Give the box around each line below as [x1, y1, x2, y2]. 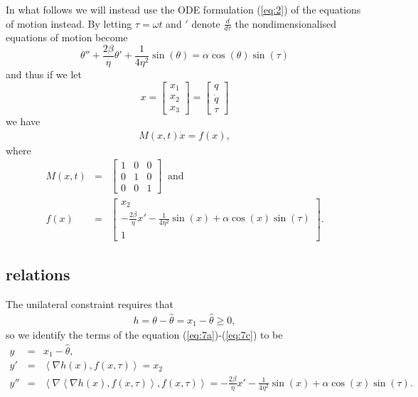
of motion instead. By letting [6, 16, 132, 31]
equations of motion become [6, 30, 128, 45]
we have [6, 114, 41, 129]
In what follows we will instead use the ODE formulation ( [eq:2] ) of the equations [6, 2, 361, 16]
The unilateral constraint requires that [6, 296, 173, 311]
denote [191, 16, 220, 31]
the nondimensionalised [235, 16, 337, 31]
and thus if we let [6, 67, 82, 82]
